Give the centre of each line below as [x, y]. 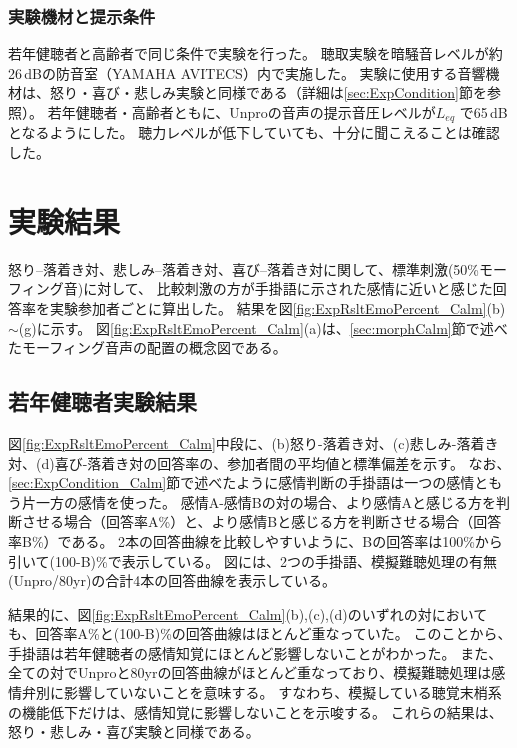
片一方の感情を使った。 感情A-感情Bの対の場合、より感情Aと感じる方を [258, 501]
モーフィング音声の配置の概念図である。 [154, 347]
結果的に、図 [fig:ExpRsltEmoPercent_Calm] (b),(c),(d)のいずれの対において [248, 613]
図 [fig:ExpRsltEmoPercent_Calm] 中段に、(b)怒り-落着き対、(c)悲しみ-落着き [253, 442]
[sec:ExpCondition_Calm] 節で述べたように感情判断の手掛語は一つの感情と [248, 482]
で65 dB [483, 112]
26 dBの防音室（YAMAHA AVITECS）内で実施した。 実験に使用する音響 [247, 72]
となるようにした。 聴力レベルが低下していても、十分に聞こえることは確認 [254, 132]
